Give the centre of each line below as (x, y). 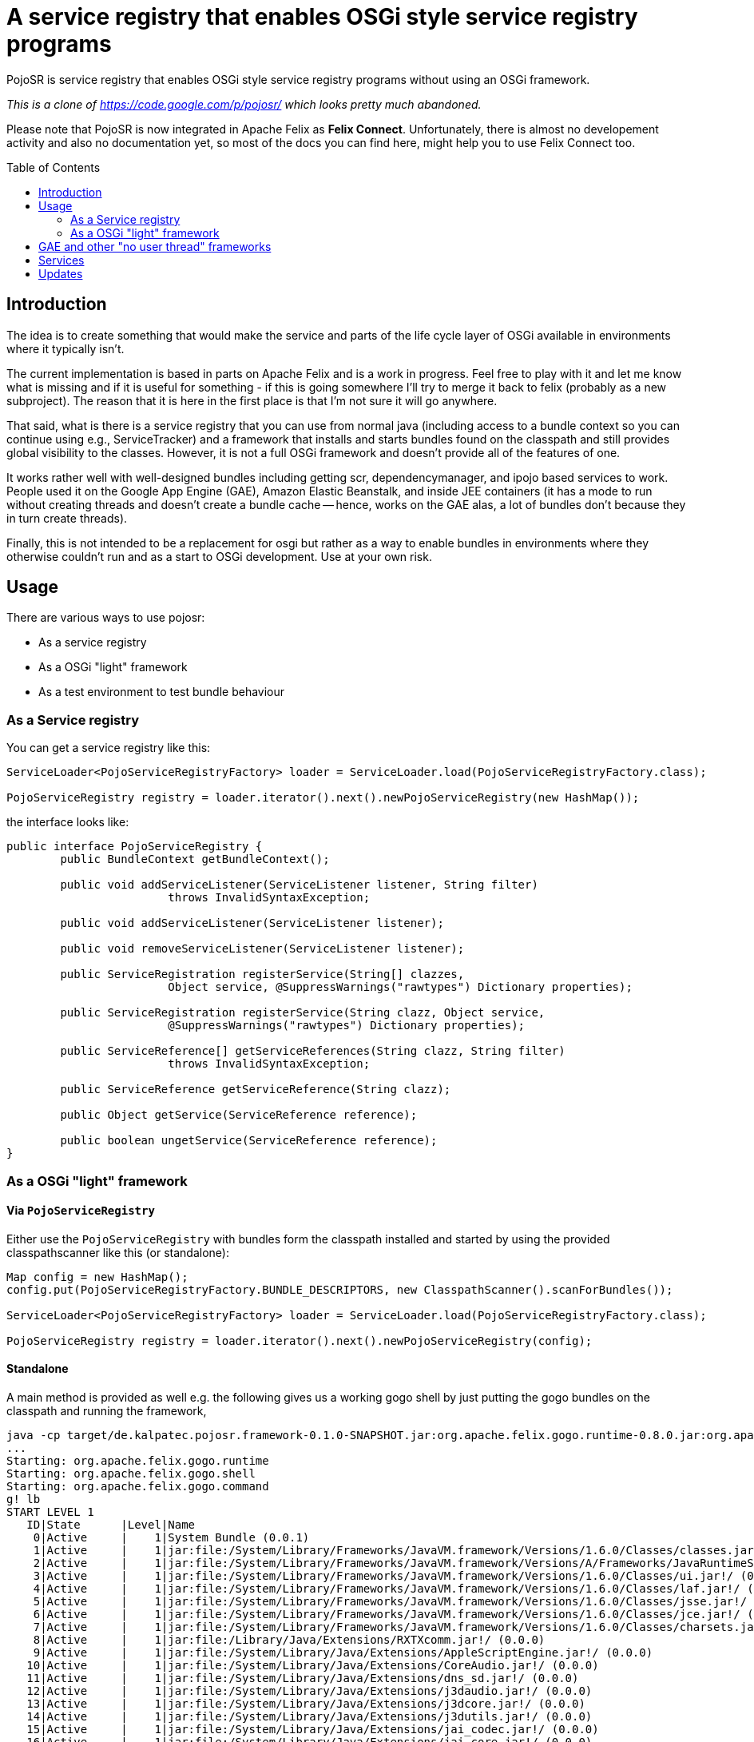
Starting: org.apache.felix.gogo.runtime (138, 1461)
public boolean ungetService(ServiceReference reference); (249, 1141)
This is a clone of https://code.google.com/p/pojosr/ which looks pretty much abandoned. (244, 104)
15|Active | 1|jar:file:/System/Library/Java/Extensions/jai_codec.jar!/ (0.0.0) (313, 1729)
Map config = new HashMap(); (97, 1277)
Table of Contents (54, 167)
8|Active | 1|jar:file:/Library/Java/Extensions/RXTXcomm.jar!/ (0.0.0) (289, 1640)
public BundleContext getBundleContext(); (195, 859)
